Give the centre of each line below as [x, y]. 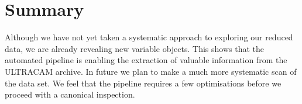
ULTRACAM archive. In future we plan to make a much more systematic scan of [151, 71]
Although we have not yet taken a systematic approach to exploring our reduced [149, 37]
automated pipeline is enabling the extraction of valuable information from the [146, 60]
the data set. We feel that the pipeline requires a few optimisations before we [143, 83]
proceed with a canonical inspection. [70, 94]
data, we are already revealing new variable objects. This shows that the [134, 48]
